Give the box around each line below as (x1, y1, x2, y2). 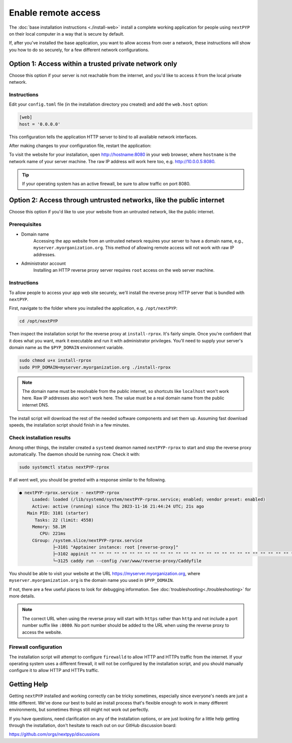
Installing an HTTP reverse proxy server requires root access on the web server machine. (33, 267, 215, 273)
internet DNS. (22, 402, 50, 408)
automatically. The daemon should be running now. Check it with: (9, 451, 140, 457)
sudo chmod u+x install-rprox (19, 358, 91, 363)
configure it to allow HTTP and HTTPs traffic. (9, 668, 99, 673)
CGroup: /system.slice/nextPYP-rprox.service (32, 538, 143, 543)
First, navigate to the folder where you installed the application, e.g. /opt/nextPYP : (9, 305, 178, 311)
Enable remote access (9, 7, 101, 18)
